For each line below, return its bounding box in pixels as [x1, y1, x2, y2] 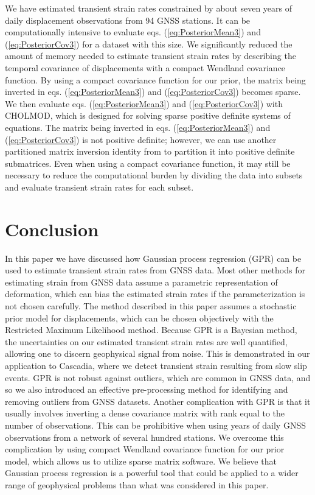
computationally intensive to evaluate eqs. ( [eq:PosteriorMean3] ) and [5, 26, 261, 38]
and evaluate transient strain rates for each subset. [5, 180, 194, 193]
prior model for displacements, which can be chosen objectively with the [5, 311, 274, 324]
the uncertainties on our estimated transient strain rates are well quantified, [5, 335, 288, 348]
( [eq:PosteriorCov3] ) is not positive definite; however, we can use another [5, 133, 277, 146]
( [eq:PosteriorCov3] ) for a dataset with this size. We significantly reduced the [5, 37, 292, 50]
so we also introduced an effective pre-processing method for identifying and [5, 383, 288, 396]
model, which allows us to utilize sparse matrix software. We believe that [5, 454, 277, 467]
